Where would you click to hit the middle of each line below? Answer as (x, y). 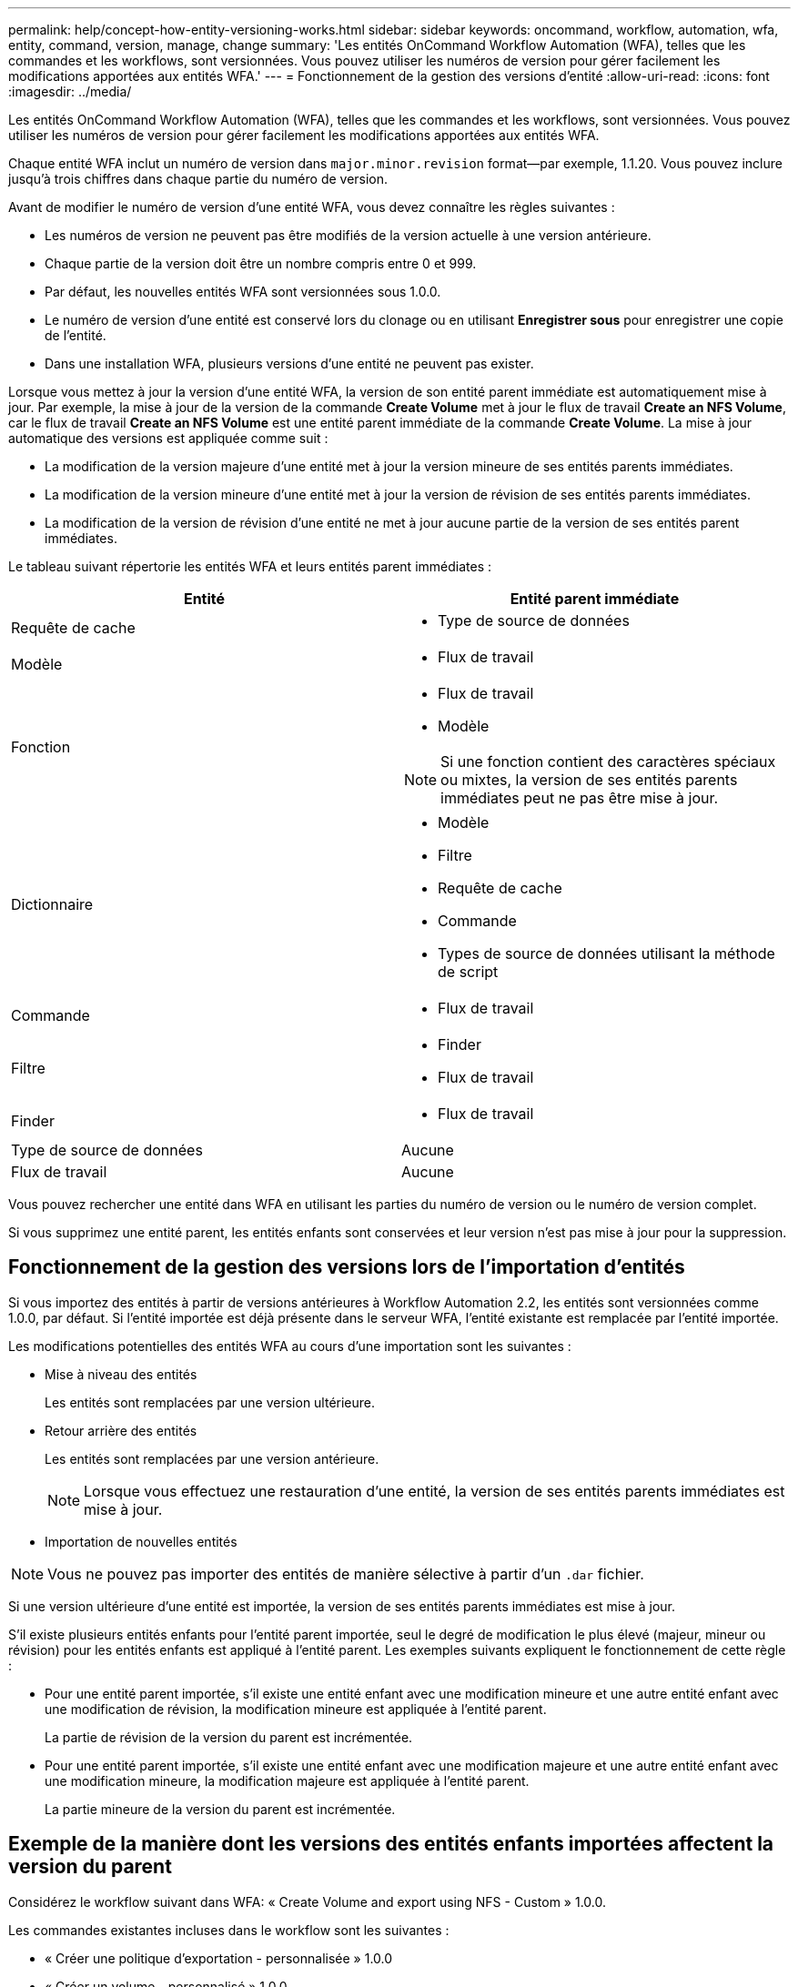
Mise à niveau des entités (121, 1374)
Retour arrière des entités (121, 1430)
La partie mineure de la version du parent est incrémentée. (220, 1809)
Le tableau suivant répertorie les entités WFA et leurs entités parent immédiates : (250, 566)
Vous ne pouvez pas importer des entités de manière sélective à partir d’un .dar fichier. (346, 1573)
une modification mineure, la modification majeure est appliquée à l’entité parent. (287, 1780)
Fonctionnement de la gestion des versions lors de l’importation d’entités (347, 1267)
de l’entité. (76, 335)
